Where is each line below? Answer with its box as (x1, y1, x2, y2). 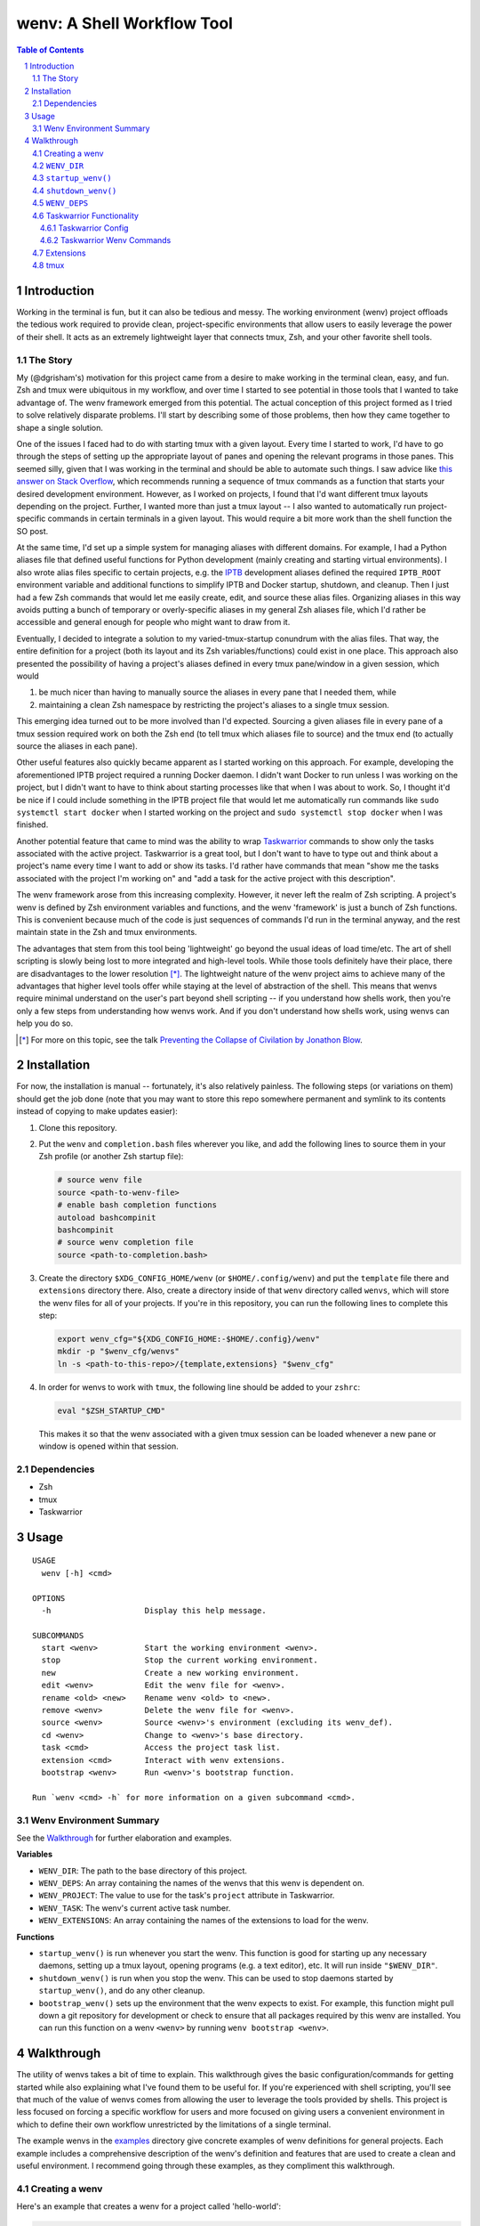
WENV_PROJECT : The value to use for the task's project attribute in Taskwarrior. (38, 1890, 335, 1901)
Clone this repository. (38, 1122, 117, 1133)
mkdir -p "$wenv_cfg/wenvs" (57, 1346, 180, 1357)
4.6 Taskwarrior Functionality (32, 210, 140, 221)
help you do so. (16, 1018, 74, 1028)
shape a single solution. (16, 422, 104, 433)
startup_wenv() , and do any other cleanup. (38, 1986, 205, 1996)
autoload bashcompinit (57, 1212, 156, 1223)
